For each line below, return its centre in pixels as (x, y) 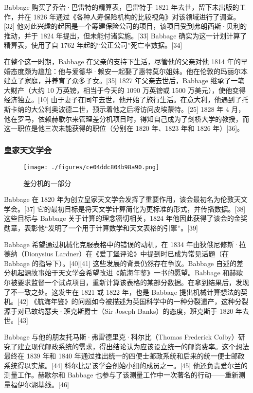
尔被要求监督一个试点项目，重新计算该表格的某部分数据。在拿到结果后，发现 (126, 282)
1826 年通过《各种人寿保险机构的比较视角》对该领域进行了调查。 (137, 16)
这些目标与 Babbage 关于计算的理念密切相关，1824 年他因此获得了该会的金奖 (126, 218)
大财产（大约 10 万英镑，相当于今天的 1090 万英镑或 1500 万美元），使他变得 (125, 90)
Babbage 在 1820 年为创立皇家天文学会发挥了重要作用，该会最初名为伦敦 (119, 199)
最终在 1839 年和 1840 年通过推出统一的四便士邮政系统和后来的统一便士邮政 (124, 356)
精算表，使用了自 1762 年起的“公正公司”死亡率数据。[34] (93, 45)
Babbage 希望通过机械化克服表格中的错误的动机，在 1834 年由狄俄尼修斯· (122, 244)
